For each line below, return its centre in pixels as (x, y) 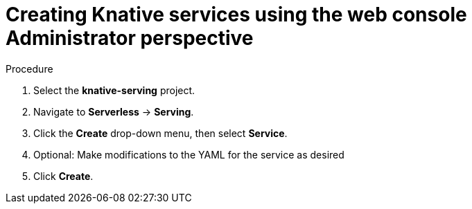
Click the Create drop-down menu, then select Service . (160, 133)
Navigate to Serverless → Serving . (114, 111)
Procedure (29, 69)
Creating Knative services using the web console (236, 15)
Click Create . (63, 176)
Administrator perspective (130, 38)
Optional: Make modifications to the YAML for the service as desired (189, 154)
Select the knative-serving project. (114, 90)
